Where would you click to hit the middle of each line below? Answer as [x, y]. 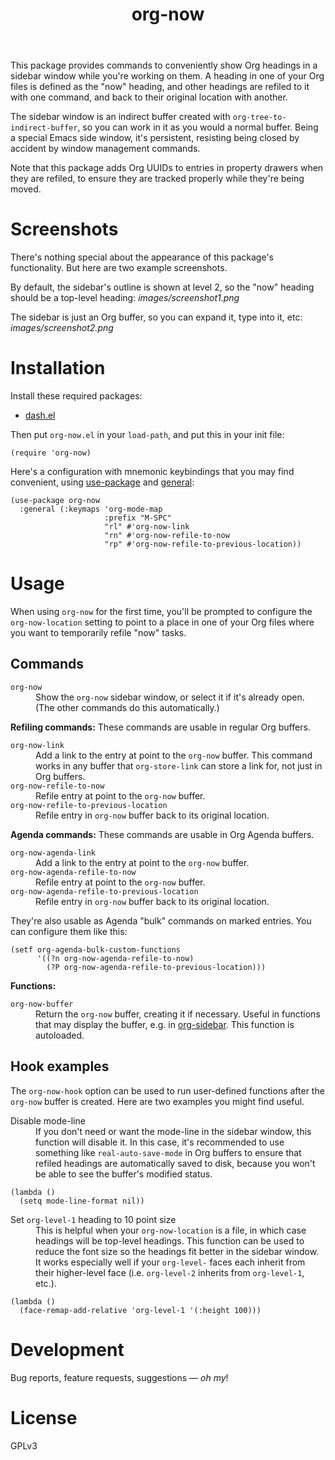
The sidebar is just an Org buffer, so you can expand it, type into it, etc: [156, 317]
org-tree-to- [259, 118]
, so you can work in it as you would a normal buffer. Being [198, 127]
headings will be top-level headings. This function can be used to [170, 1240]
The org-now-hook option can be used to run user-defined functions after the [167, 1090]
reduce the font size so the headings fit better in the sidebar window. [177, 1251]
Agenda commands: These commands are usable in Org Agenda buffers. [162, 834]
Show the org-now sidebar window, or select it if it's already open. [170, 697]
